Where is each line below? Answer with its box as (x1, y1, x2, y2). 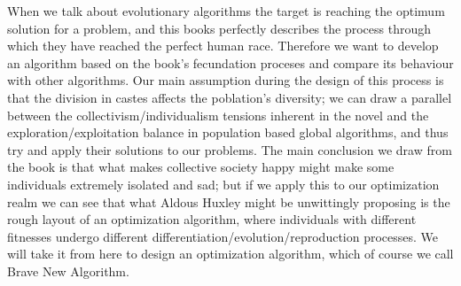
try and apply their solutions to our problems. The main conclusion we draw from (7, 140, 452, 158)
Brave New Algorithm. (7, 261, 129, 280)
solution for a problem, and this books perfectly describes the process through (7, 19, 431, 37)
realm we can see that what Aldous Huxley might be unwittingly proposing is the (7, 192, 450, 211)
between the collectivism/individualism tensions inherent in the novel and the (7, 105, 429, 124)
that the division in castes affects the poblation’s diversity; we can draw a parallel (7, 88, 452, 106)
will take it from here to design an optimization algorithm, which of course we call (7, 244, 454, 263)
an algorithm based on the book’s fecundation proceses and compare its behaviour (7, 53, 454, 72)
